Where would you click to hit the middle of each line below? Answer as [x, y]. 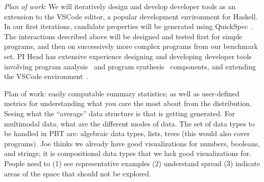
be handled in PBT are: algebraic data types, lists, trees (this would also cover [127, 133]
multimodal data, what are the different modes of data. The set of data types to [130, 123]
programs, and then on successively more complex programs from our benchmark [131, 46]
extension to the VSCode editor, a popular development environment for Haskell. [131, 16]
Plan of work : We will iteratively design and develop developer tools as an [120, 6]
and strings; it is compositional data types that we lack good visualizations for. [128, 153]
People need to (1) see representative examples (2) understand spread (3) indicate [132, 163]
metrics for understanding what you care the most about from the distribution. [128, 103]
